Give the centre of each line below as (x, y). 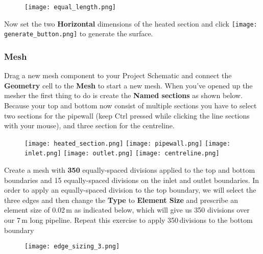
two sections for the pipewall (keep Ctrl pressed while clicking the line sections (127, 115)
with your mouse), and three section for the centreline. (89, 125)
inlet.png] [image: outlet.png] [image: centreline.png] (122, 154)
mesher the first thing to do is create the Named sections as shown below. (123, 95)
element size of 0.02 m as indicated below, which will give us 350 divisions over (127, 210)
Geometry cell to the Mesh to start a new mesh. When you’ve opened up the (128, 85)
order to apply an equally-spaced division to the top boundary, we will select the (130, 190)
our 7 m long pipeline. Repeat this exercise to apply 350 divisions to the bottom (128, 220)
